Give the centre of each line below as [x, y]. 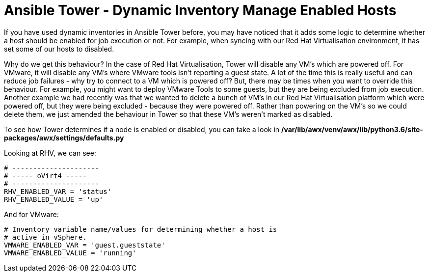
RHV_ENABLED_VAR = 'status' [58, 191]
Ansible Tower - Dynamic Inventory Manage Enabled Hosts [200, 10]
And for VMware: [31, 214]
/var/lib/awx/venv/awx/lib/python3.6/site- [352, 129]
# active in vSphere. [45, 237]
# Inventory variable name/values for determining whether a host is [141, 229]
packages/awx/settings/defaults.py [64, 138]
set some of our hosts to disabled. [59, 49]
